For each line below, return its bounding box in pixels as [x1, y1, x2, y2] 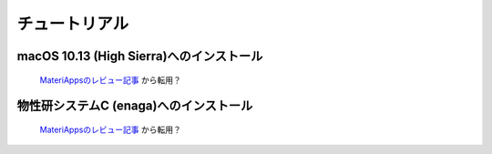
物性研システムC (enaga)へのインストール [16, 98, 253, 114]
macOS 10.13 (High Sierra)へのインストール [16, 48, 263, 64]
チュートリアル [16, 14, 129, 34]
